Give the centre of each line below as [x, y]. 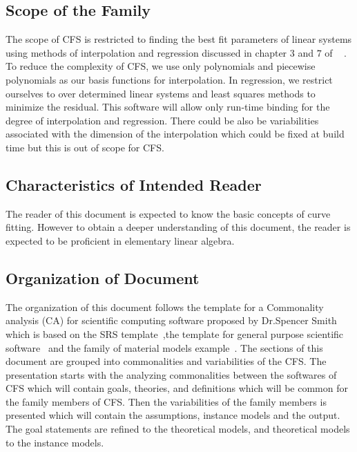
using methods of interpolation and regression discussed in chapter [146, 52]
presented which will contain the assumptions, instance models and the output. [173, 415]
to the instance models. [55, 442]
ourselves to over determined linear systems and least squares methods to [161, 93]
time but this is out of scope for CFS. [85, 147]
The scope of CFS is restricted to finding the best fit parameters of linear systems [179, 39]
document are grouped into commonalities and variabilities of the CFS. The [166, 361]
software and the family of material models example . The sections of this [164, 347]
